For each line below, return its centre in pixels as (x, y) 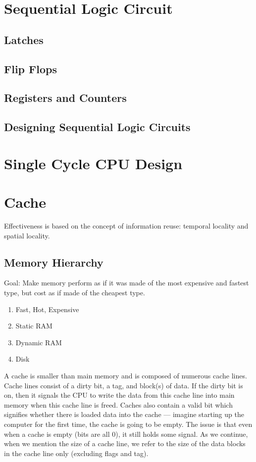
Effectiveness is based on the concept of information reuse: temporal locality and (126, 226)
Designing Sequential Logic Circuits (97, 127)
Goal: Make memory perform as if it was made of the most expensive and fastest (127, 283)
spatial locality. (27, 235)
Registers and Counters (65, 98)
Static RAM (34, 326)
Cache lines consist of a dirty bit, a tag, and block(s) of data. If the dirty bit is (124, 385)
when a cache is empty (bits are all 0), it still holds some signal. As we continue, (126, 434)
